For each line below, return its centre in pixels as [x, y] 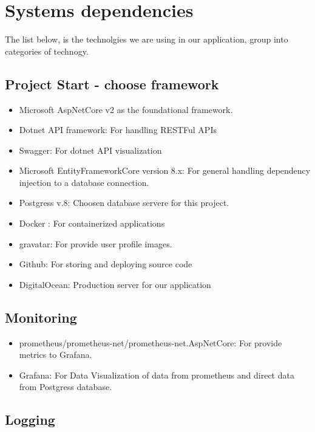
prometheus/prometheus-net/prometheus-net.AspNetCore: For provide [151, 342]
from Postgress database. [66, 387]
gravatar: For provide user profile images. [96, 243]
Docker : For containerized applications [92, 223]
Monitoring [41, 317]
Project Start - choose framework [112, 84]
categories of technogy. [47, 51]
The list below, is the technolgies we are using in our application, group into [147, 39]
